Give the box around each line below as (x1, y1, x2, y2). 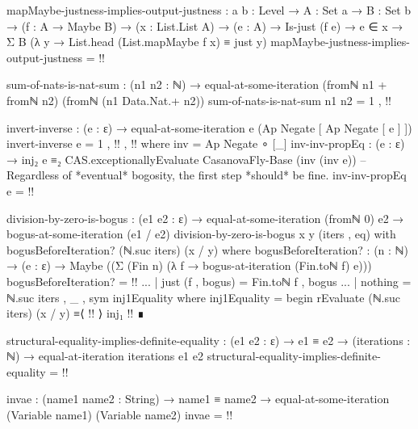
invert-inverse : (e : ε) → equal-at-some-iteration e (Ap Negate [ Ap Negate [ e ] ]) (6, 119, 412, 136)
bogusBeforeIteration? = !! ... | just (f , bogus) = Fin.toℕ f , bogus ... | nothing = (6, 272, 412, 289)
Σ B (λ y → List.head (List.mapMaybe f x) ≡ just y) (6, 33, 267, 50)
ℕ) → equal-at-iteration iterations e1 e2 (6, 347, 203, 364)
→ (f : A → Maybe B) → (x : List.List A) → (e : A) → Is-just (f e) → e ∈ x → (6, 17, 403, 34)
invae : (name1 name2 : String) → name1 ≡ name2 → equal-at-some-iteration (6, 390, 390, 407)
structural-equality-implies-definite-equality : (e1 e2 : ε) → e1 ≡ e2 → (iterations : (6, 331, 411, 348)
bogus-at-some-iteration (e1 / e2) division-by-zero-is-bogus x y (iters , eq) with (6, 225, 396, 242)
